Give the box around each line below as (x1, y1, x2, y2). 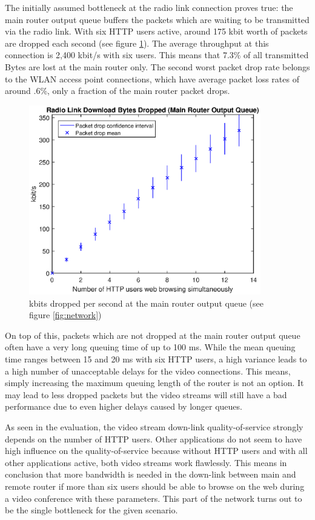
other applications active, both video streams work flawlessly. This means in (5, 456, 287, 468)
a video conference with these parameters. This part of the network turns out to (5, 492, 302, 504)
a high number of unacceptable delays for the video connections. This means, (5, 364, 291, 377)
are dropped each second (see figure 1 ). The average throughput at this (5, 36, 269, 49)
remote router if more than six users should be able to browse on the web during (5, 479, 305, 492)
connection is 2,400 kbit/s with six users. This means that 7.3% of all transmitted (5, 48, 309, 61)
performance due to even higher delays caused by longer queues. (5, 400, 242, 413)
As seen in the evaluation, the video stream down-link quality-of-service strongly (5, 420, 303, 433)
